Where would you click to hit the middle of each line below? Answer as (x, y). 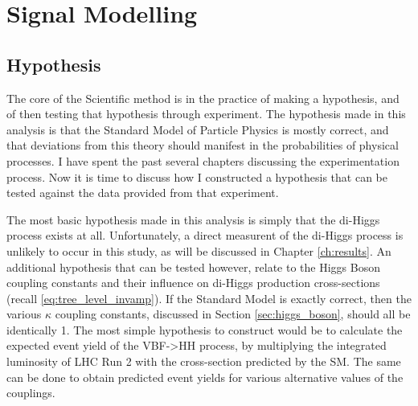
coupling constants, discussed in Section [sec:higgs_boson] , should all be (233, 314)
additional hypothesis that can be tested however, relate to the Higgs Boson (193, 267)
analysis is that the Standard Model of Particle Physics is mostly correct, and (198, 129)
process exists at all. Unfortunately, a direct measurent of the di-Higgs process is (205, 235)
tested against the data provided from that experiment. (143, 193)
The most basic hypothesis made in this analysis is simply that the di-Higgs (193, 219)
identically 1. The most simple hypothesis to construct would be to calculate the (205, 329)
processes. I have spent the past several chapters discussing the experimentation (203, 160)
